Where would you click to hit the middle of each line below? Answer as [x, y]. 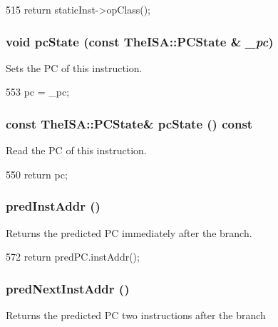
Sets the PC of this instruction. [74, 67]
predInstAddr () [53, 206]
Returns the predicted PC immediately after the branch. [129, 232]
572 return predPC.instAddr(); [73, 257]
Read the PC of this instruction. [76, 150]
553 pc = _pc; [38, 92]
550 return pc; [37, 174]
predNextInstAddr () [68, 288]
